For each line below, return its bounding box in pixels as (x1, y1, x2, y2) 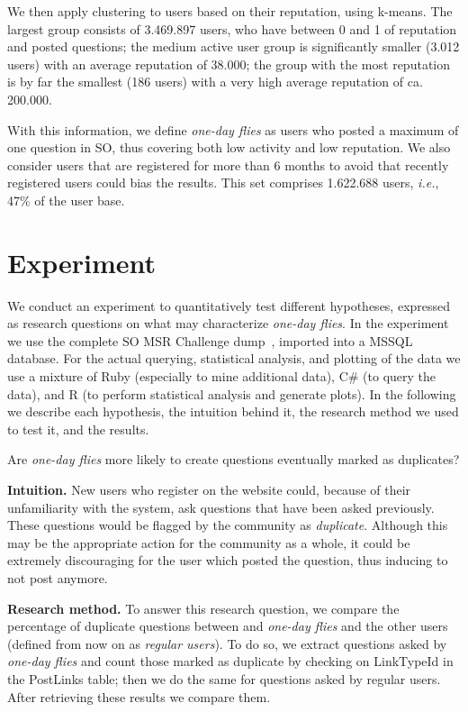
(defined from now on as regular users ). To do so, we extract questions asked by (7, 634, 447, 653)
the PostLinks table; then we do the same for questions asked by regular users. (7, 669, 441, 688)
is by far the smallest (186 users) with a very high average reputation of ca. (7, 72, 423, 91)
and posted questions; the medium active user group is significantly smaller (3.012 (7, 37, 460, 56)
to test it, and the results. (7, 419, 149, 438)
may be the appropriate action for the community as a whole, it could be (7, 533, 410, 552)
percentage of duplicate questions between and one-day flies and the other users (7, 616, 448, 635)
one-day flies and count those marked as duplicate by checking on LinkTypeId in (7, 652, 454, 671)
